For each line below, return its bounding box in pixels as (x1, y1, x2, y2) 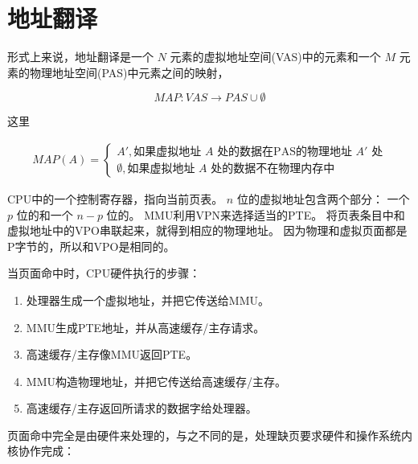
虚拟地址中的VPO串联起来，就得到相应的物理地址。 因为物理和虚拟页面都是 (7, 222, 408, 239)
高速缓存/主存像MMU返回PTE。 (26, 346, 198, 363)
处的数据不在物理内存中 (211, 163, 335, 175)
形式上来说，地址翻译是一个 (7, 48, 154, 65)
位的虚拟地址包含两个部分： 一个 (236, 190, 410, 207)
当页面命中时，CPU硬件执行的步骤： (7, 265, 201, 281)
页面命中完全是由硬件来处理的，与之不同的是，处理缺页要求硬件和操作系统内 (7, 426, 412, 443)
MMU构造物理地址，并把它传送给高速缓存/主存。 (26, 372, 286, 389)
